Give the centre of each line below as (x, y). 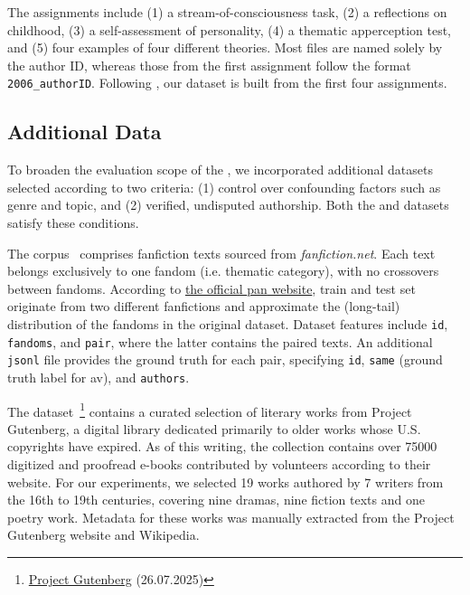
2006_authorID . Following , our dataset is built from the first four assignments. (227, 83)
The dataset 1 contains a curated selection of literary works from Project (210, 410)
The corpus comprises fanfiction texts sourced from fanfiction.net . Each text (221, 253)
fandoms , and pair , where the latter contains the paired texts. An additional (220, 341)
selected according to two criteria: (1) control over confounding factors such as (224, 187)
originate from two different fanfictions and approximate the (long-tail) (204, 306)
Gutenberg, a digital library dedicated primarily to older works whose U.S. (214, 428)
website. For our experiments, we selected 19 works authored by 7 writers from (226, 482)
